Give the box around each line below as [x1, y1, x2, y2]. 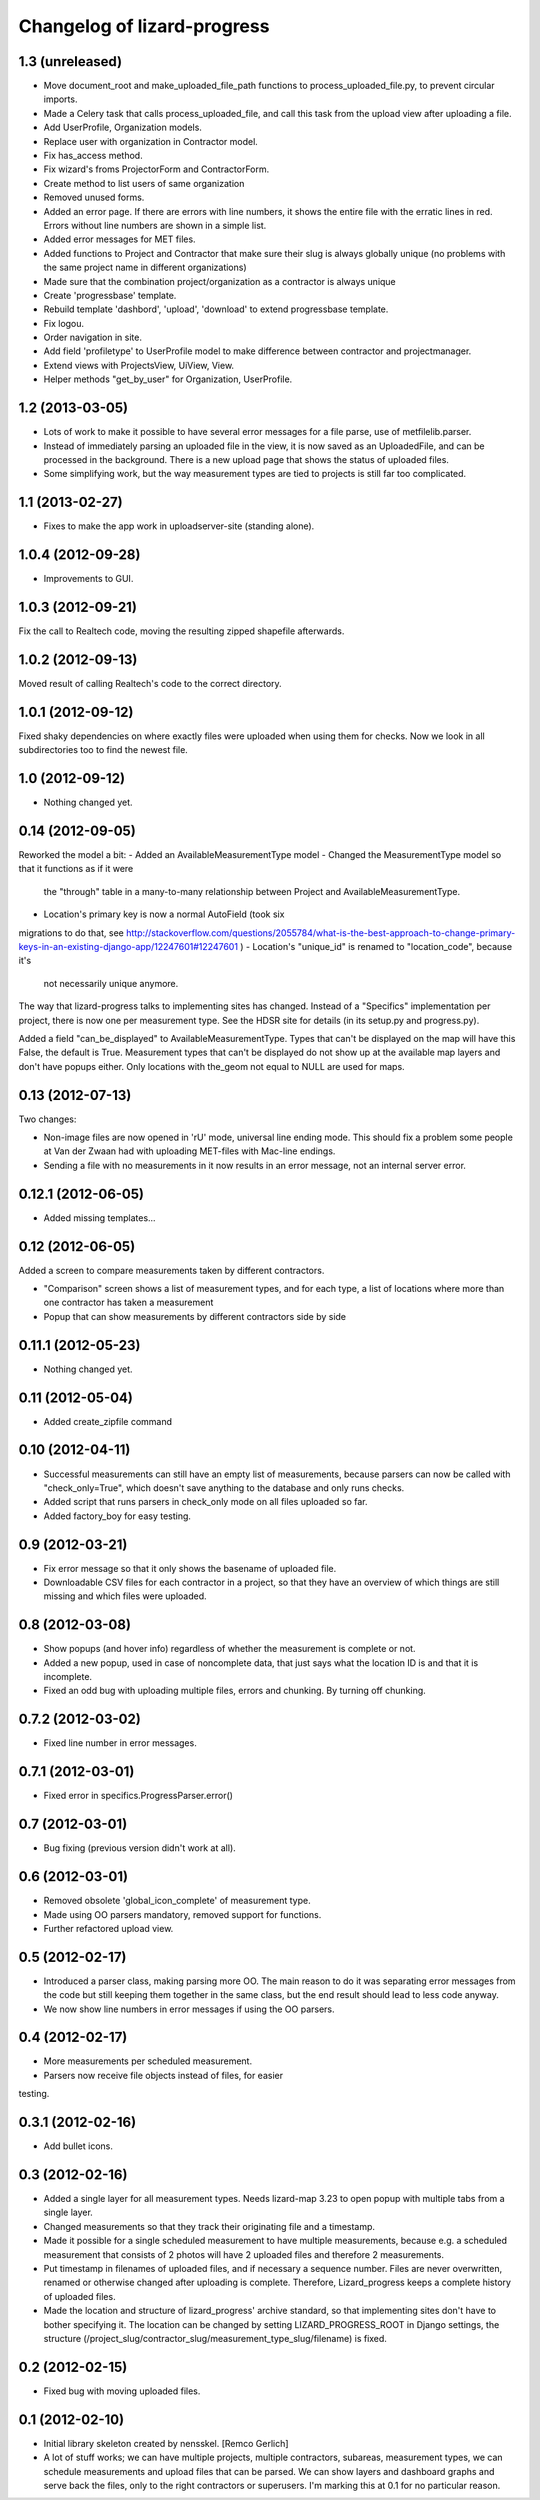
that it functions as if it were [18, 863, 134, 875]
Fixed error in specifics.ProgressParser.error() [43, 1790, 234, 1802]
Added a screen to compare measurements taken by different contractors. [18, 1264, 325, 1276]
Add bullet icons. [43, 2140, 114, 2152]
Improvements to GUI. [43, 573, 134, 585]
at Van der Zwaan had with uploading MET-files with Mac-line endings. [43, 1145, 336, 1157]
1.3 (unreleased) [18, 53, 123, 70]
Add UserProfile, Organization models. [43, 121, 202, 134]
